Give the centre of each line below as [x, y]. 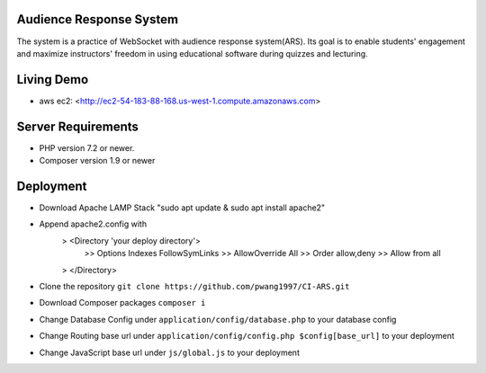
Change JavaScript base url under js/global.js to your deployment [170, 352]
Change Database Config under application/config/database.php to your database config [218, 319]
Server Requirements [78, 126]
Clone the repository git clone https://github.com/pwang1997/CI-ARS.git [194, 286]
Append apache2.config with [93, 224]
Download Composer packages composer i [122, 303]
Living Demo [53, 80]
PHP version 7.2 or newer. [87, 147]
